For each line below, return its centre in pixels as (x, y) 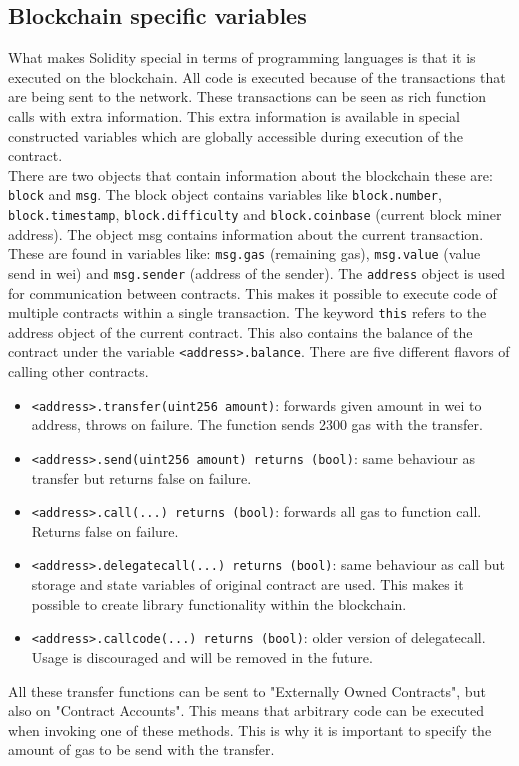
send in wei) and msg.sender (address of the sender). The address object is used (257, 272)
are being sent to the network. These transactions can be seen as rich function (247, 96)
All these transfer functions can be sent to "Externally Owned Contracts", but (247, 690)
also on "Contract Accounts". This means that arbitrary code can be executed (246, 710)
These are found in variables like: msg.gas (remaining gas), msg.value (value (244, 253)
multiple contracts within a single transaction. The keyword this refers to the (247, 312)
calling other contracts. (78, 371)
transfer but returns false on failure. (141, 477)
